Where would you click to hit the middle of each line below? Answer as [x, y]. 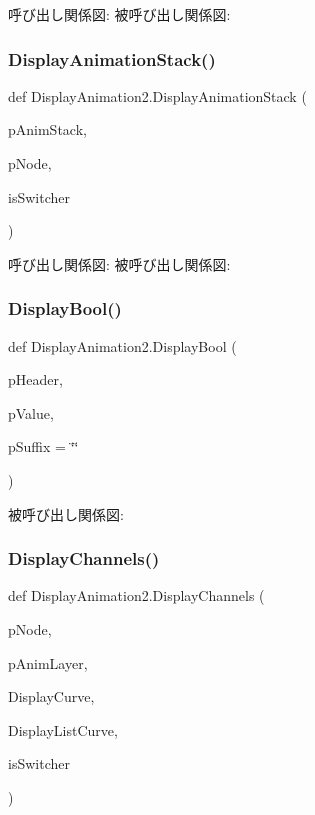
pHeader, [35, 379]
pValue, [31, 412]
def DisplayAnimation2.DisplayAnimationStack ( [157, 95]
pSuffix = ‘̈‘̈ [43, 446]
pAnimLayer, [48, 662]
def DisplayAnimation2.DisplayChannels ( [136, 595]
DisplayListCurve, [63, 729]
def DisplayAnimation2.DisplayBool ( [122, 345]
